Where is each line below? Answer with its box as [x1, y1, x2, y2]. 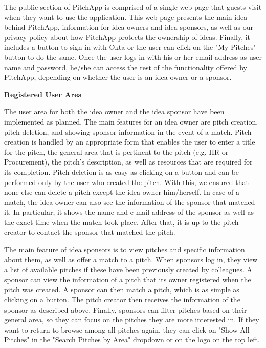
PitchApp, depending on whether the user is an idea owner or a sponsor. [4, 72, 232, 83]
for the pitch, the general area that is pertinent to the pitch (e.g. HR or [4, 146, 229, 157]
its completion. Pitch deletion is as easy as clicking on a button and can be [4, 166, 239, 177]
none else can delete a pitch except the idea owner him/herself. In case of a [4, 187, 239, 197]
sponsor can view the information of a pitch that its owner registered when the [4, 274, 251, 284]
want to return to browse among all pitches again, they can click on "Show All [4, 324, 250, 335]
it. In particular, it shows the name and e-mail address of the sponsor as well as [4, 207, 254, 217]
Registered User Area [4, 89, 82, 99]
